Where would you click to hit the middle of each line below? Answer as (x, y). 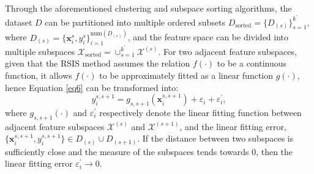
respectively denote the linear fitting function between (200, 112)
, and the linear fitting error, (233, 126)
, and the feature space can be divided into (208, 37)
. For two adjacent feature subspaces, (227, 51)
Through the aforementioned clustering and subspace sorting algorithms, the (148, 8)
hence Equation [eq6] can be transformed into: (92, 87)
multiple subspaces (40, 51)
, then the (275, 151)
